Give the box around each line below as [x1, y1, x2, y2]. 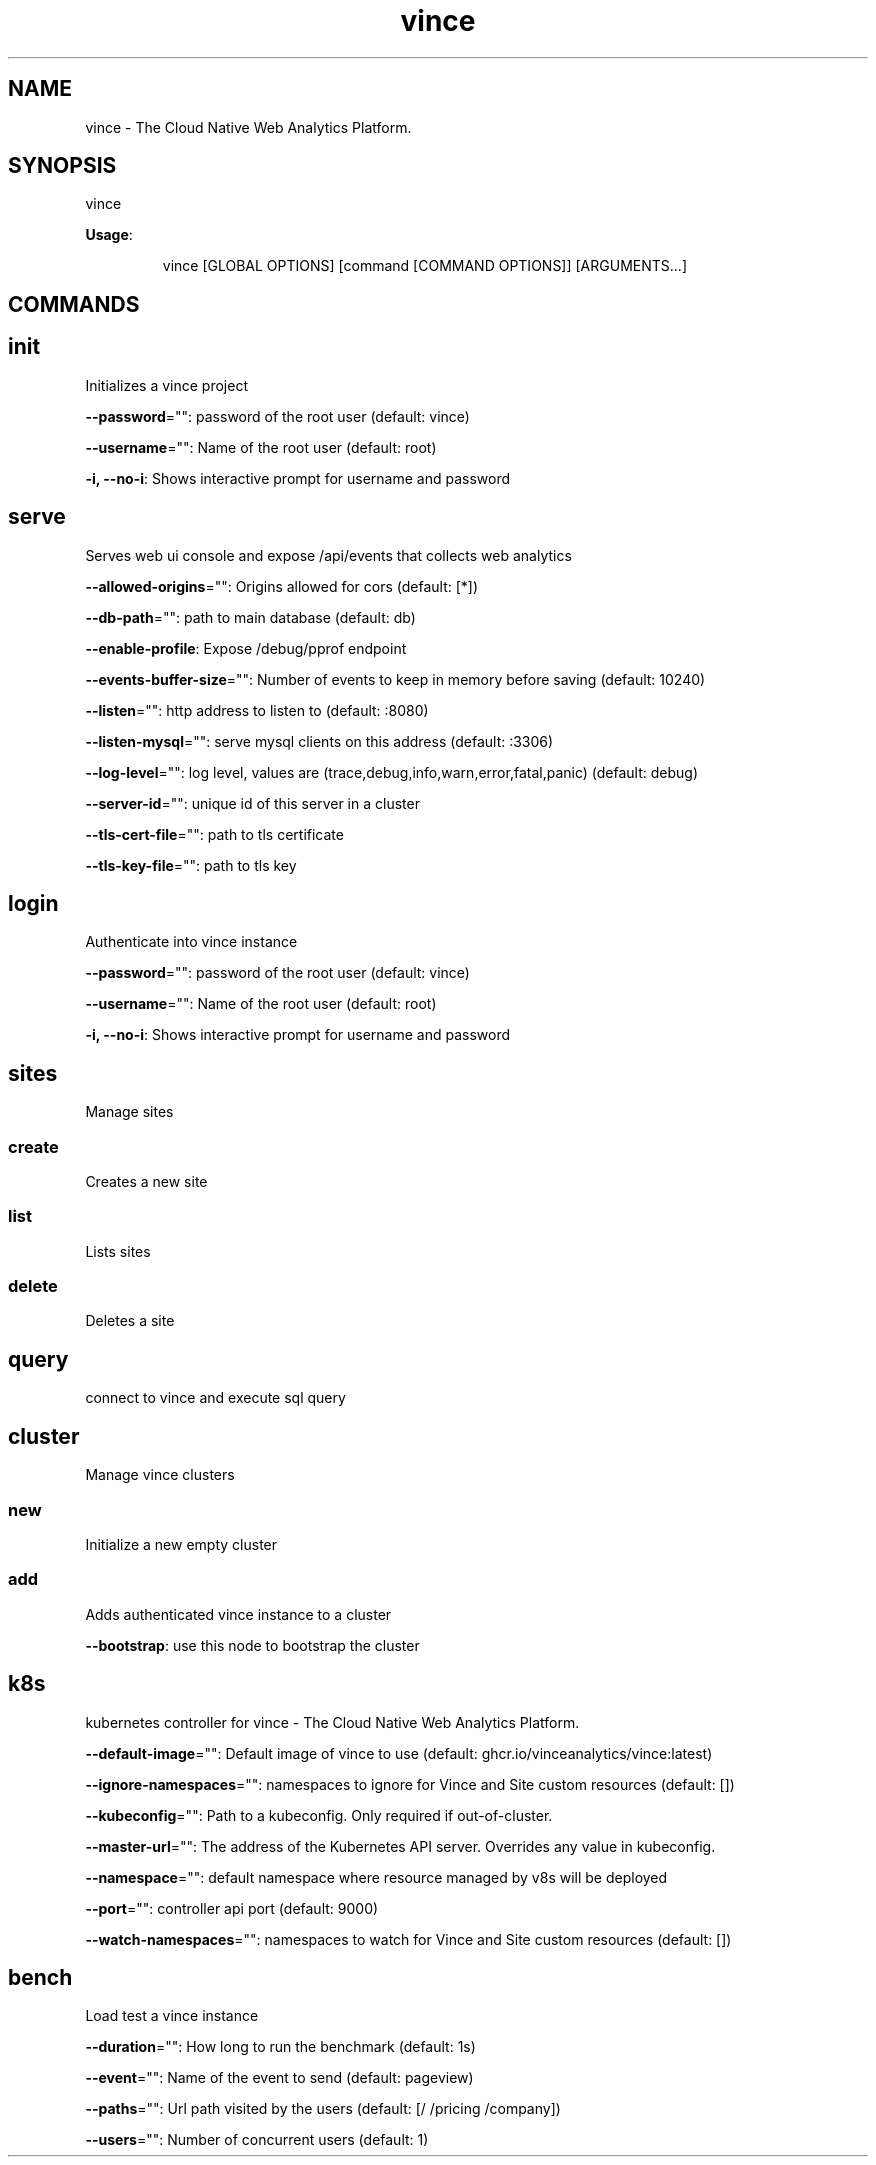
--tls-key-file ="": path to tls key [85, 856, 297, 874]
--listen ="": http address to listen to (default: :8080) [85, 701, 429, 719]
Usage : [85, 226, 133, 244]
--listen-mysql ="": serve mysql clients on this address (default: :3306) [85, 732, 554, 750]
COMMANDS [8, 291, 140, 317]
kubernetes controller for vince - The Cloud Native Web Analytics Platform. [85, 1713, 580, 1731]
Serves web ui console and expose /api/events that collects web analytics [85, 546, 572, 564]
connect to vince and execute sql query [85, 1389, 346, 1407]
